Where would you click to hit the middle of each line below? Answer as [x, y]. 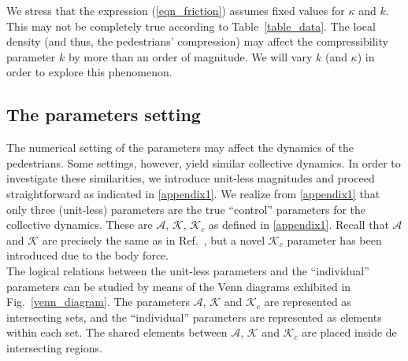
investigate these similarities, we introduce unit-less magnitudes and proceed [191, 178]
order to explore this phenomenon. [89, 72]
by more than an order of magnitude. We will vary [190, 56]
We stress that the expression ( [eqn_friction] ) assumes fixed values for [176, 10]
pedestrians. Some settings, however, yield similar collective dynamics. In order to [204, 162]
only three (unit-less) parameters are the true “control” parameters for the [186, 209]
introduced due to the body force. [88, 255]
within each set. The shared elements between [117, 332]
